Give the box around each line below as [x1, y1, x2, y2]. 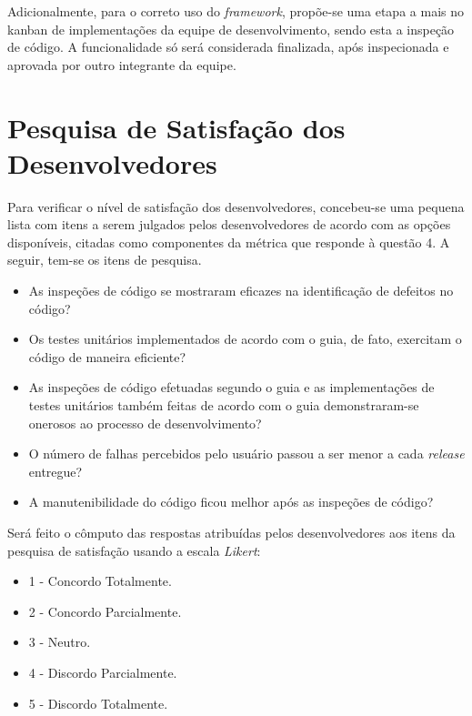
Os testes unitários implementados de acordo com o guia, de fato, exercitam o [28, 329, 462, 348]
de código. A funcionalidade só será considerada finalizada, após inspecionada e [7, 37, 449, 56]
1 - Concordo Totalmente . [28, 571, 172, 590]
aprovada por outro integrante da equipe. [7, 55, 236, 74]
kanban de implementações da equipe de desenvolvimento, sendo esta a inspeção [7, 19, 455, 38]
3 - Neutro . [28, 632, 91, 651]
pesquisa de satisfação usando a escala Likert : [7, 540, 261, 560]
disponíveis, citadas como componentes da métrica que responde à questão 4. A [7, 232, 450, 251]
